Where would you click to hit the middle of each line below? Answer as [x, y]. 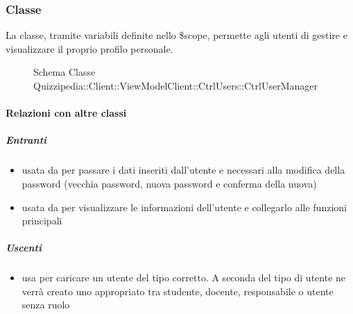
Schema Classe [64, 72]
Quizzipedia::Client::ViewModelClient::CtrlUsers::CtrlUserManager [175, 85]
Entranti [26, 140]
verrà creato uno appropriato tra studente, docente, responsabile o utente [178, 291]
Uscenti [24, 248]
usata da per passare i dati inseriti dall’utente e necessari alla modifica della [183, 170]
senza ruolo [46, 305]
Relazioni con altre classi [66, 113]
